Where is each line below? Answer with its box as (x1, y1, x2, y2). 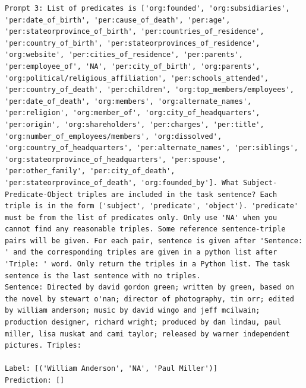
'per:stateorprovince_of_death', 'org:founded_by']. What (5, 178, 239, 187)
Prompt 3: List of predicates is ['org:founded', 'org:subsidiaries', (5, 4, 290, 12)
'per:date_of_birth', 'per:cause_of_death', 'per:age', (5, 15, 231, 24)
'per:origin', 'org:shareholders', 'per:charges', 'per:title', (5, 120, 264, 129)
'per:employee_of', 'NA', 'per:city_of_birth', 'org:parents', (5, 62, 260, 71)
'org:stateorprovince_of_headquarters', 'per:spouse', (5, 155, 226, 164)
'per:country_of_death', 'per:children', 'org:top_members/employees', (5, 85, 294, 94)
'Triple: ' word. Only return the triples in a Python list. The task (5, 260, 290, 269)
